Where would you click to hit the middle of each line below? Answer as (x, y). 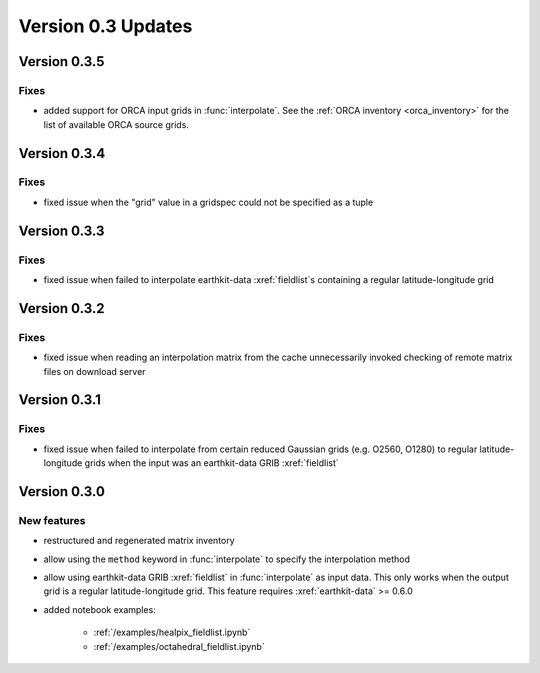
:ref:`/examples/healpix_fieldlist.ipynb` (172, 632)
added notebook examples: (100, 609)
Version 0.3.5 (61, 61)
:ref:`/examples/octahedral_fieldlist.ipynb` (179, 646)
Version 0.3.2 (61, 308)
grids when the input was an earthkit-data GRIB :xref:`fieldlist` (211, 463)
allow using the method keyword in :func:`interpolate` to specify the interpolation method (226, 559)
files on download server (94, 371)
